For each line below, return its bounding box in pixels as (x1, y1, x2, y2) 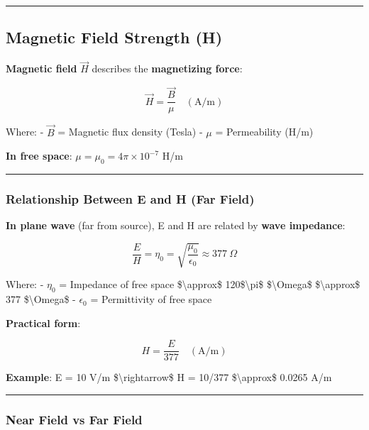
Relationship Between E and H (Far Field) (6, 189, 255, 207)
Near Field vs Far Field (6, 410, 143, 428)
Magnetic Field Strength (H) (6, 26, 223, 48)
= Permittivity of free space (90, 292, 212, 307)
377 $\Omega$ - (6, 292, 76, 307)
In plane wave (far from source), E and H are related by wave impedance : (6, 218, 346, 233)
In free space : (6, 148, 72, 163)
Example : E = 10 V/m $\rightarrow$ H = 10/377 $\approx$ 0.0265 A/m (6, 370, 332, 385)
